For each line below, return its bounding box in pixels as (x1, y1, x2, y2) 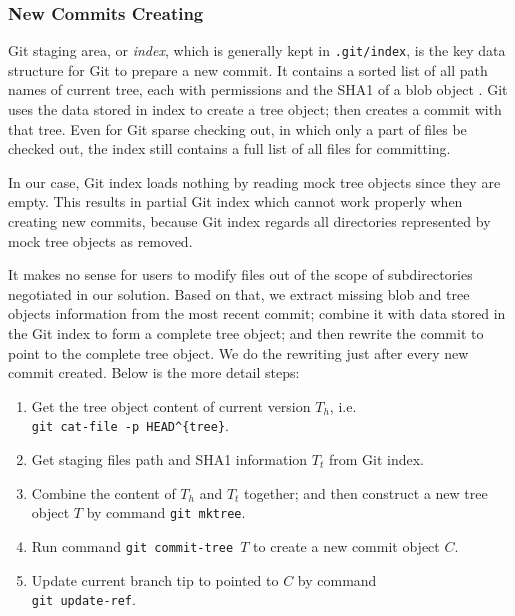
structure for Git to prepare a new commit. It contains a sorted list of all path (8, 59, 488, 80)
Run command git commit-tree (31, 535, 234, 556)
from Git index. (328, 449, 424, 470)
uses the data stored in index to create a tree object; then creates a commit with (8, 99, 502, 120)
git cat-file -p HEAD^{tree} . (31, 415, 229, 436)
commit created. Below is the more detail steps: (8, 362, 300, 383)
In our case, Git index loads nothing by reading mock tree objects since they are (8, 171, 501, 192)
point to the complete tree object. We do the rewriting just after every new (8, 342, 469, 363)
